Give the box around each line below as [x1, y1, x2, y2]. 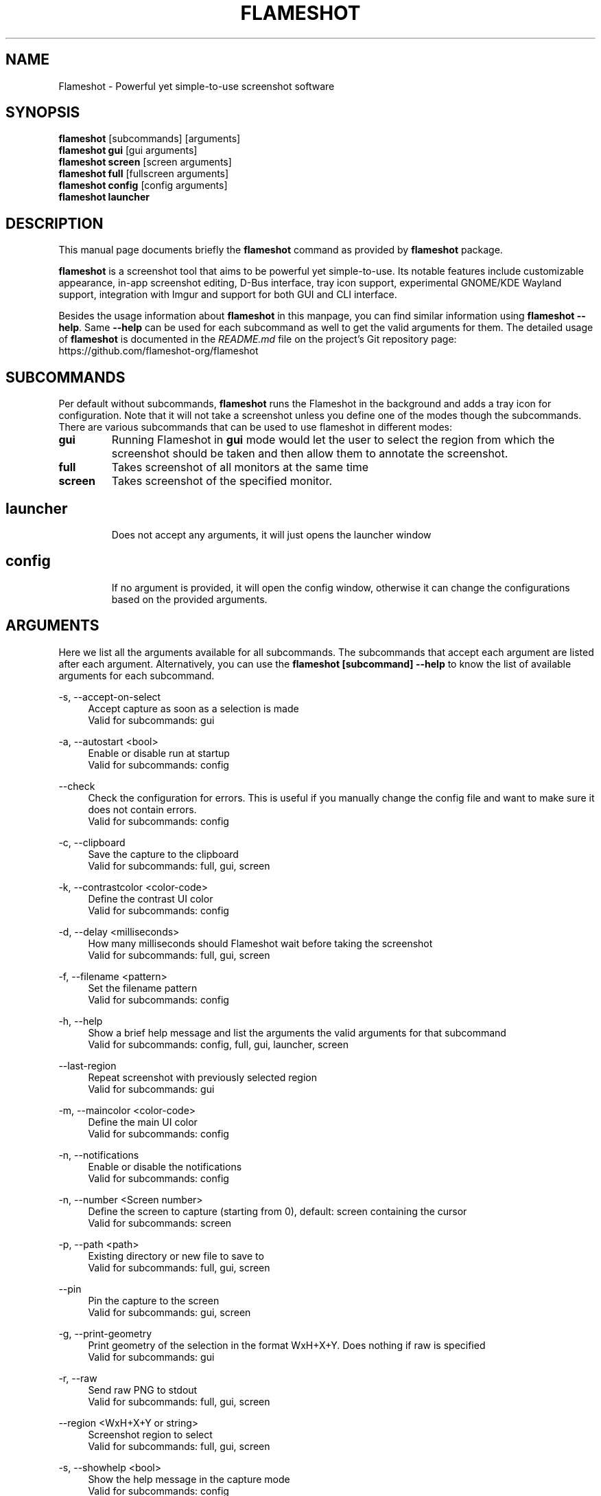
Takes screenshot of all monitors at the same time [111, 460, 369, 475]
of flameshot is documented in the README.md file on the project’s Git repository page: [58, 333, 457, 345]
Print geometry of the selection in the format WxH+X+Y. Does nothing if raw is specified [88, 1339, 486, 1351]
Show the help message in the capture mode [88, 1473, 290, 1485]
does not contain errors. [88, 803, 197, 815]
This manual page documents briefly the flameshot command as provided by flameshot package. [58, 244, 503, 256]
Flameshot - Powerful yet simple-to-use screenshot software [58, 80, 335, 92]
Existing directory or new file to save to [88, 1249, 264, 1262]
